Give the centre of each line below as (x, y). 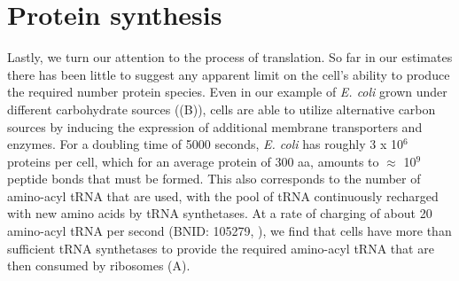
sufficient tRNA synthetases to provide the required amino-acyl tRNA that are (221, 248)
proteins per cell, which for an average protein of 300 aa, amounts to (193, 161)
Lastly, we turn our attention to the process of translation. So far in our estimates (230, 57)
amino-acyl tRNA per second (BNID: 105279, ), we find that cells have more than (229, 231)
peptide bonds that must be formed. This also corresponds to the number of (214, 179)
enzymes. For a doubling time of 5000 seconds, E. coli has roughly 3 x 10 (205, 144)
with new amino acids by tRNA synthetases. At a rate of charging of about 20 (220, 213)
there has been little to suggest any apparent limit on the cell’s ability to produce (229, 74)
